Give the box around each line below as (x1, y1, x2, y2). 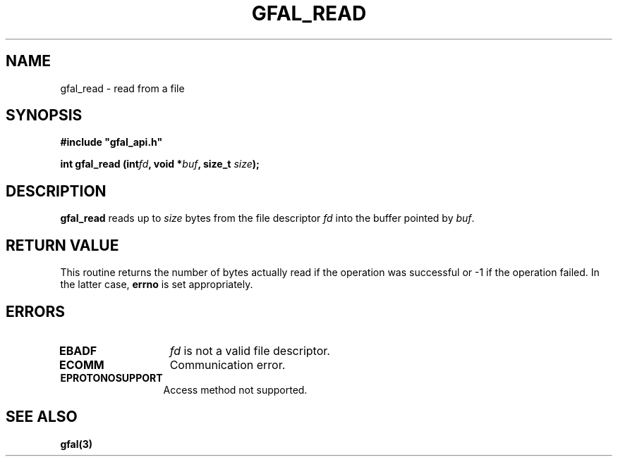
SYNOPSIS (6, 106, 83, 125)
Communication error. (169, 357, 286, 372)
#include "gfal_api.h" (60, 136, 163, 149)
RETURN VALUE (6, 236, 119, 254)
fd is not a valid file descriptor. (169, 343, 330, 358)
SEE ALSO (6, 408, 78, 426)
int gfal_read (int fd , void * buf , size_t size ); (60, 158, 260, 170)
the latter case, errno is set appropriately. (60, 278, 253, 291)
